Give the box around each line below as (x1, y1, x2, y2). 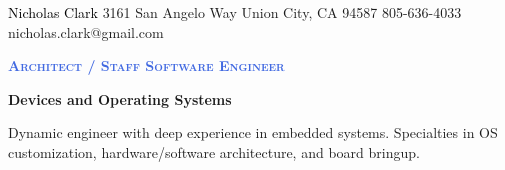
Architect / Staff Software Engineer (8, 55, 285, 76)
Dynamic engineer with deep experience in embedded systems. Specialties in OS (8, 122, 498, 143)
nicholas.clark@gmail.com (8, 21, 164, 42)
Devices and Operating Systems (8, 88, 232, 109)
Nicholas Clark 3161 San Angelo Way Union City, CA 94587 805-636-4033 (8, 2, 462, 22)
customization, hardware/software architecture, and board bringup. (8, 141, 420, 162)
